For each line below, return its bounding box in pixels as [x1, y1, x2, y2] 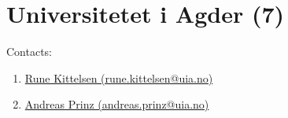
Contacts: [6, 43, 53, 60]
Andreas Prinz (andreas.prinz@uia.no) [24, 96, 209, 112]
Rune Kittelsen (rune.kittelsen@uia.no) [24, 69, 213, 86]
